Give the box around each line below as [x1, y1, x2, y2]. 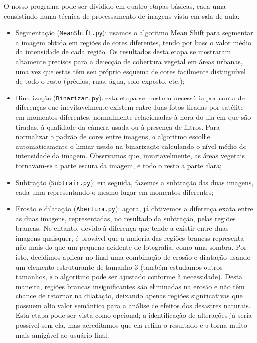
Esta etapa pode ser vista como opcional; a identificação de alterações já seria [15, 310, 252, 320]
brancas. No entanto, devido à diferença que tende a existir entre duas [15, 223, 229, 233]
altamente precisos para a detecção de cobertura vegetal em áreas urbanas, [15, 56, 243, 67]
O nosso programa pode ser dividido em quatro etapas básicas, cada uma [4, 1, 226, 11]
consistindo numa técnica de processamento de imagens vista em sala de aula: [4, 10, 240, 21]
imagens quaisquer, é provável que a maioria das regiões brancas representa [15, 232, 244, 243]
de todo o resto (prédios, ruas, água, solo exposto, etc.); [15, 76, 185, 86]
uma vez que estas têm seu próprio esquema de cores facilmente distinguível [15, 66, 246, 76]
